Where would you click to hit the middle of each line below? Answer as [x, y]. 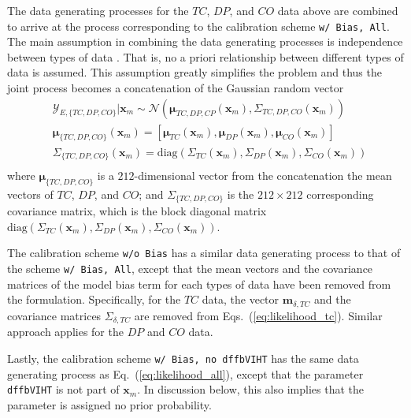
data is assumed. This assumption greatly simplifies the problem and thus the [194, 72]
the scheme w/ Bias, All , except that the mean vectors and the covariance [190, 269]
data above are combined [338, 10]
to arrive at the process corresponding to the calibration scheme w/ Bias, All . [198, 26]
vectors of [30, 194]
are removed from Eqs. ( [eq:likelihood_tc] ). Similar [258, 315]
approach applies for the [65, 332]
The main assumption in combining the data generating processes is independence [205, 41]
